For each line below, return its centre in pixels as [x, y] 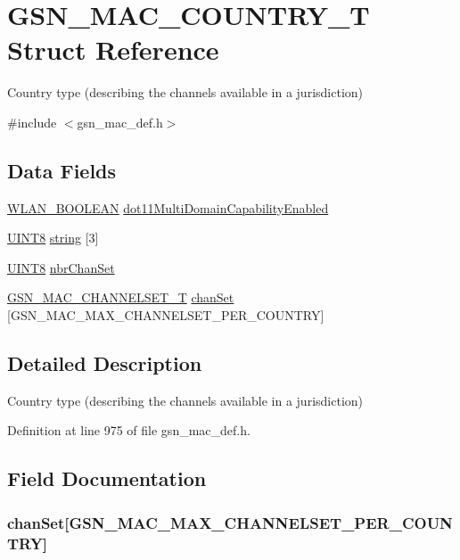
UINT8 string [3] [53, 238]
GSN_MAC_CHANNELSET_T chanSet [121, 297]
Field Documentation [107, 478]
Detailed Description [105, 363]
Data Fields [62, 170]
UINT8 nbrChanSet [61, 267]
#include [32, 122]
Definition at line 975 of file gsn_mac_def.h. [129, 430]
